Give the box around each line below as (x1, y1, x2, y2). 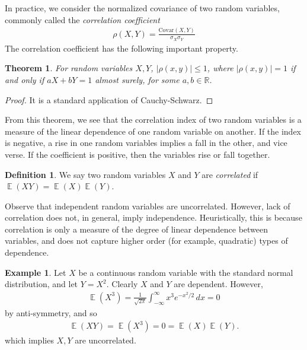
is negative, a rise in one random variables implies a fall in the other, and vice (5, 136, 287, 149)
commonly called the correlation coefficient (5, 13, 160, 26)
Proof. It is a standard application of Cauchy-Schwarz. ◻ (5, 93, 213, 106)
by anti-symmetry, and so (5, 306, 97, 319)
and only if (5, 73, 44, 85)
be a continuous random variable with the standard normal (78, 266, 293, 278)
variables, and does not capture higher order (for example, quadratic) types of (5, 234, 288, 247)
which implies (5, 334, 54, 346)
